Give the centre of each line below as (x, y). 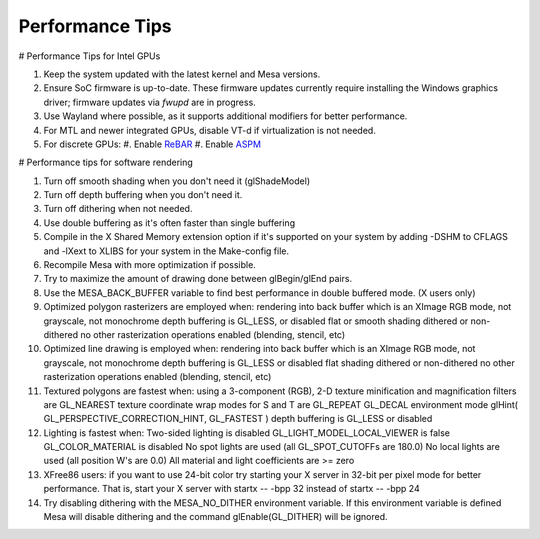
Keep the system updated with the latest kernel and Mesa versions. (182, 74)
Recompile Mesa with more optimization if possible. (150, 265)
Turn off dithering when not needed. (118, 209)
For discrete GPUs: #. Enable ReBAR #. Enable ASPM (152, 144)
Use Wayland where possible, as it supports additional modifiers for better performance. (225, 116)
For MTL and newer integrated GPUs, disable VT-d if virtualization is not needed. (210, 130)
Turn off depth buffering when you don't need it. (143, 195)
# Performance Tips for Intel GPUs (89, 56)
